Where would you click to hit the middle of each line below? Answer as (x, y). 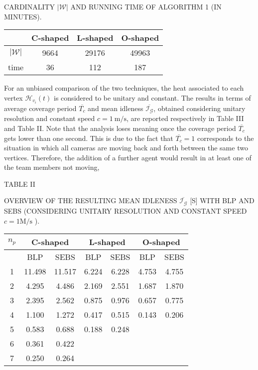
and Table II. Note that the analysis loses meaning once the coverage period (120, 128)
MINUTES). (23, 16)
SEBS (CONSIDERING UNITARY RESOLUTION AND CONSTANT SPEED (126, 210)
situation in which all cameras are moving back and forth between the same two (126, 148)
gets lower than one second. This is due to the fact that (89, 138)
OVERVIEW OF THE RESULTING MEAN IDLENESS (91, 200)
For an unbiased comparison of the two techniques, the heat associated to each (124, 88)
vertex (13, 97)
